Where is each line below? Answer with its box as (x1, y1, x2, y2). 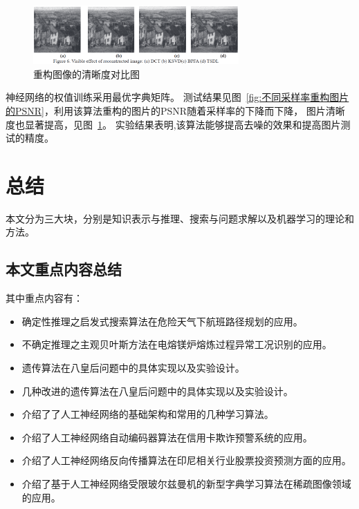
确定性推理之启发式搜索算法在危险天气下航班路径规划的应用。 (21, 314, 303, 328)
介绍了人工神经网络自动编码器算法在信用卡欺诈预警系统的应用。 (21, 430, 313, 444)
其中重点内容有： (6, 291, 83, 305)
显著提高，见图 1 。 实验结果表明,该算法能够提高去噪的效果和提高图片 (24, 117, 341, 131)
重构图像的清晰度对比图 (33, 66, 140, 81)
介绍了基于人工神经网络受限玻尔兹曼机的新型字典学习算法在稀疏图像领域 (21, 477, 351, 491)
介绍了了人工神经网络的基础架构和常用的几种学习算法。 (21, 407, 274, 421)
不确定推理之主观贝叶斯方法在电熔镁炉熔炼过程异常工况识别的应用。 (21, 337, 332, 352)
